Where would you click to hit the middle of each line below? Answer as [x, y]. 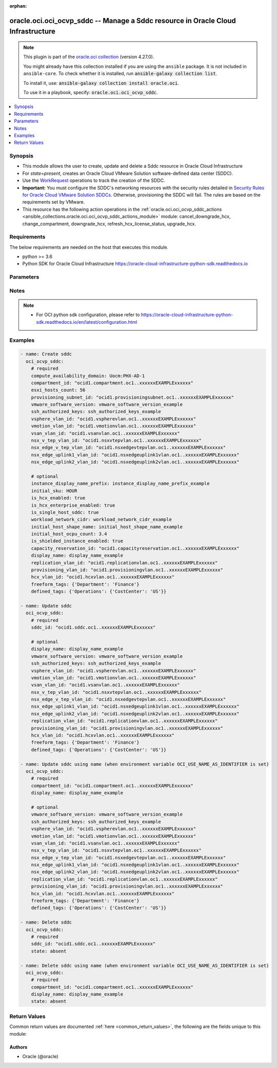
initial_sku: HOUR [54, 491]
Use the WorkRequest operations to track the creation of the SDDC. [94, 180]
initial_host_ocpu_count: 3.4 [69, 534]
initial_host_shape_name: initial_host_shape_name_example [107, 527]
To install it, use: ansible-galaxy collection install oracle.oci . [101, 83]
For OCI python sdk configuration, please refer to [88, 315]
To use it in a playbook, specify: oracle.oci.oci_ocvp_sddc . [91, 92]
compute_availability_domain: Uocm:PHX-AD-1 [88, 376]
